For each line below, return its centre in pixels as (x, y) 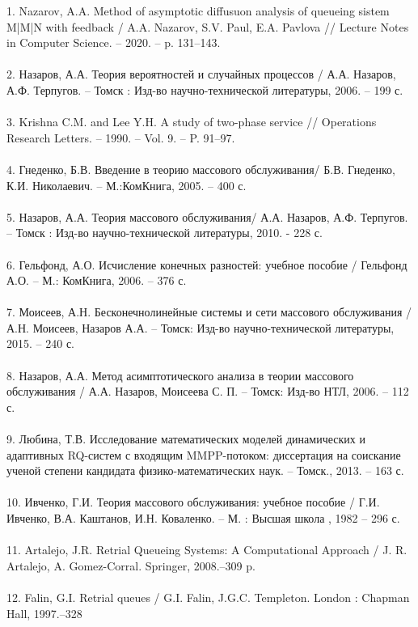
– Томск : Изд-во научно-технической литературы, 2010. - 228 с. (165, 233)
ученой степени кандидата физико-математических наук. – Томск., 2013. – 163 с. (205, 470)
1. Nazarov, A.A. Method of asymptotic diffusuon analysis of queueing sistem (198, 11)
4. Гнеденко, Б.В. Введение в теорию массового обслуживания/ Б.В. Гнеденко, (201, 169)
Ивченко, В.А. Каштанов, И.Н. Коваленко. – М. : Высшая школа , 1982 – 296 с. (203, 518)
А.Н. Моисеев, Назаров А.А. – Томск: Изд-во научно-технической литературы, (201, 327)
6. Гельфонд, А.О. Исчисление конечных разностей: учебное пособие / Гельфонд (207, 264)
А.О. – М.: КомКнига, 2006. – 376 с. (97, 280)
